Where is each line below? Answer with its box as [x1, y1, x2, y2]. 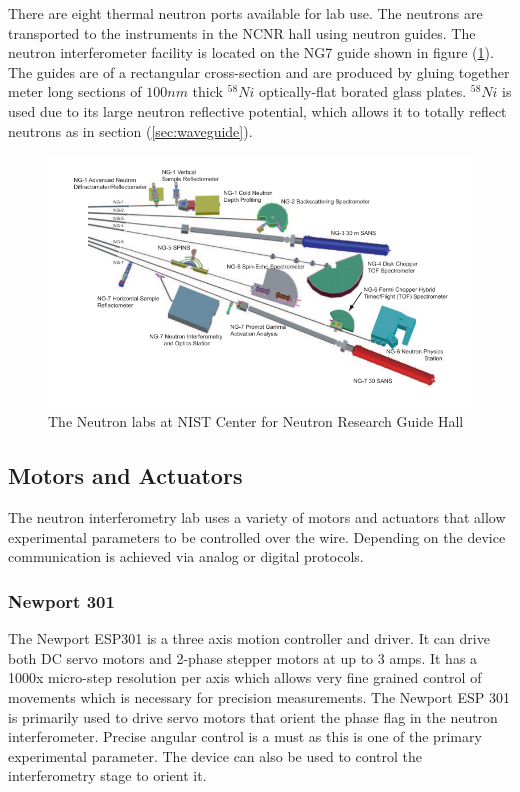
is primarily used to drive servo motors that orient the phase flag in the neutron [8, 706, 498, 727]
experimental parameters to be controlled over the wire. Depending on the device [8, 526, 506, 547]
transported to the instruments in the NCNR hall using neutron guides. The [8, 22, 476, 43]
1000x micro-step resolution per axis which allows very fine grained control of [8, 667, 482, 688]
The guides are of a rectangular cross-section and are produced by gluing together [8, 61, 510, 82]
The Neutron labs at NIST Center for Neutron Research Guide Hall [48, 411, 464, 432]
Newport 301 [8, 588, 115, 613]
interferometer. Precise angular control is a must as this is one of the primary [8, 726, 482, 747]
